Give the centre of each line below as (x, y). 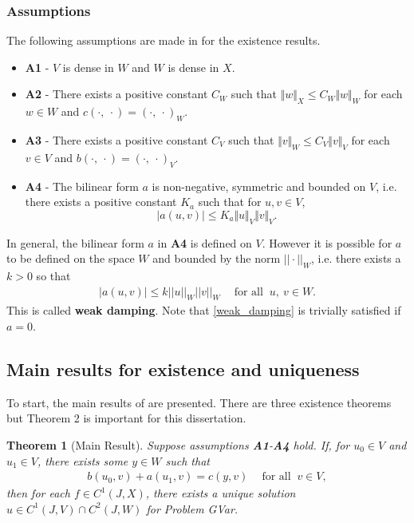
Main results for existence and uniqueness (183, 368)
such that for (230, 202)
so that (53, 275)
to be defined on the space (71, 258)
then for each (38, 493)
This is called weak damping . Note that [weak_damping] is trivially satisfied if (204, 310)
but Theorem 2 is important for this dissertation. (126, 418)
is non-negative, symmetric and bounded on (259, 186)
